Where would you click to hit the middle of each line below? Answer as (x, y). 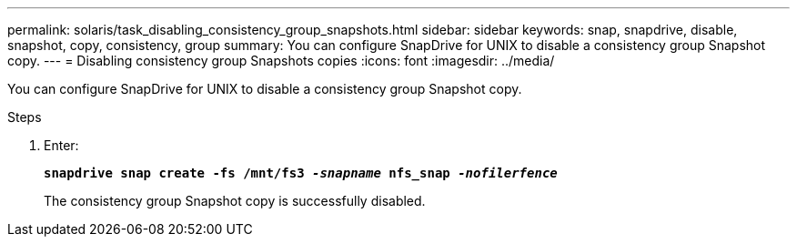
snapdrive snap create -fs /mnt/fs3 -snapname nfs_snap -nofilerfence (301, 173)
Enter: (61, 145)
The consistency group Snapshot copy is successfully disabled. (235, 201)
